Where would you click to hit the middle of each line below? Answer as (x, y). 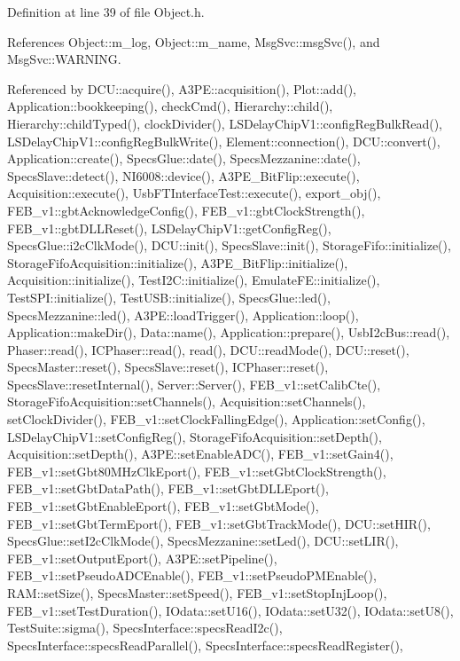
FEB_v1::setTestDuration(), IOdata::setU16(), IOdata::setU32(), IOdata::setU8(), (230, 610)
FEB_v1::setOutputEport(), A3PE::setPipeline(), (142, 558)
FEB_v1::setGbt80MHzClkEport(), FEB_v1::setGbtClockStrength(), (197, 471)
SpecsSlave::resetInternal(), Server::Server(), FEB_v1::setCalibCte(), (194, 384)
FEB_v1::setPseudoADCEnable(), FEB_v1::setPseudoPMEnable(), (192, 575)
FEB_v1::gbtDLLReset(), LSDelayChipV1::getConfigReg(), (169, 228)
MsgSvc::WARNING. (64, 59)
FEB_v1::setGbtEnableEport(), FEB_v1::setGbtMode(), (163, 506)
